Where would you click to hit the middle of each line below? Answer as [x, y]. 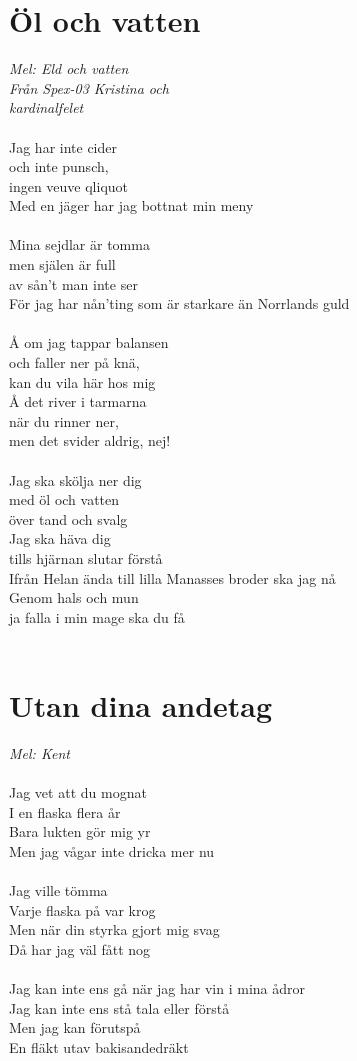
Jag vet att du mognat [78, 792]
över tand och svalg [68, 518]
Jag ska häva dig [60, 538]
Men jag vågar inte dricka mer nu [112, 851]
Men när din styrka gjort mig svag [114, 929]
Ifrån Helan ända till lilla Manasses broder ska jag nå [172, 577]
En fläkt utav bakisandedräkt [99, 1046]
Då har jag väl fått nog [80, 949]
